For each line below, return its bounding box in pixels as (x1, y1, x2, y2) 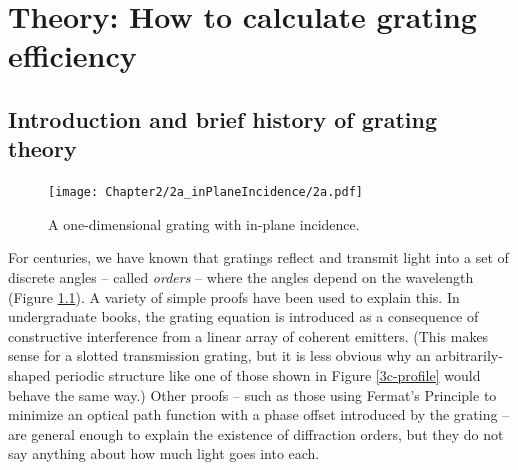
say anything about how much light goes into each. (8, 443, 320, 464)
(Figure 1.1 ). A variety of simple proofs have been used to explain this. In (8, 286, 460, 307)
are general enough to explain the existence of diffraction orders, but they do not (8, 423, 504, 444)
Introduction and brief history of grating (8, 103, 438, 134)
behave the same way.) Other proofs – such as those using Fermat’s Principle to (8, 384, 497, 405)
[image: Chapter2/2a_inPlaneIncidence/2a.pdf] (48, 185, 363, 200)
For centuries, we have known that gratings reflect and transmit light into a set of (8, 247, 509, 268)
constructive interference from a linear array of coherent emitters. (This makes (8, 325, 489, 346)
